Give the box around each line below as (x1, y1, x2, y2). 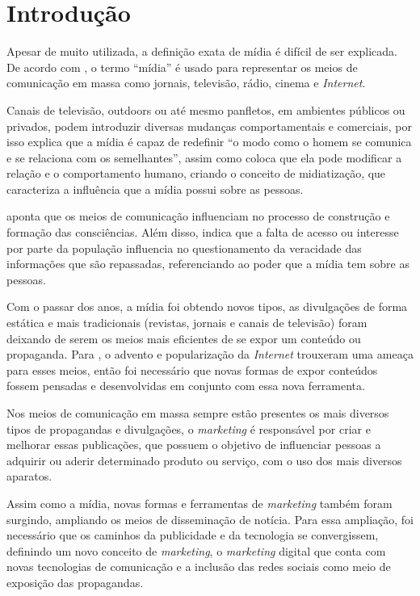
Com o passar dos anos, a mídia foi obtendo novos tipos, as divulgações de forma (6, 298, 408, 315)
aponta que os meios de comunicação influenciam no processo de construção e (6, 208, 390, 225)
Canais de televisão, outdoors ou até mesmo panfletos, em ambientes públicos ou (6, 101, 405, 118)
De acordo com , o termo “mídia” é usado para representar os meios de (6, 58, 358, 75)
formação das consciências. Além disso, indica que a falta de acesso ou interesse (6, 224, 399, 241)
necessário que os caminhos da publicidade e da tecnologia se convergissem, (6, 527, 379, 544)
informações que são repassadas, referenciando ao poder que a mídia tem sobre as (6, 255, 409, 272)
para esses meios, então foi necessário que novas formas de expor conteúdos (6, 361, 378, 378)
